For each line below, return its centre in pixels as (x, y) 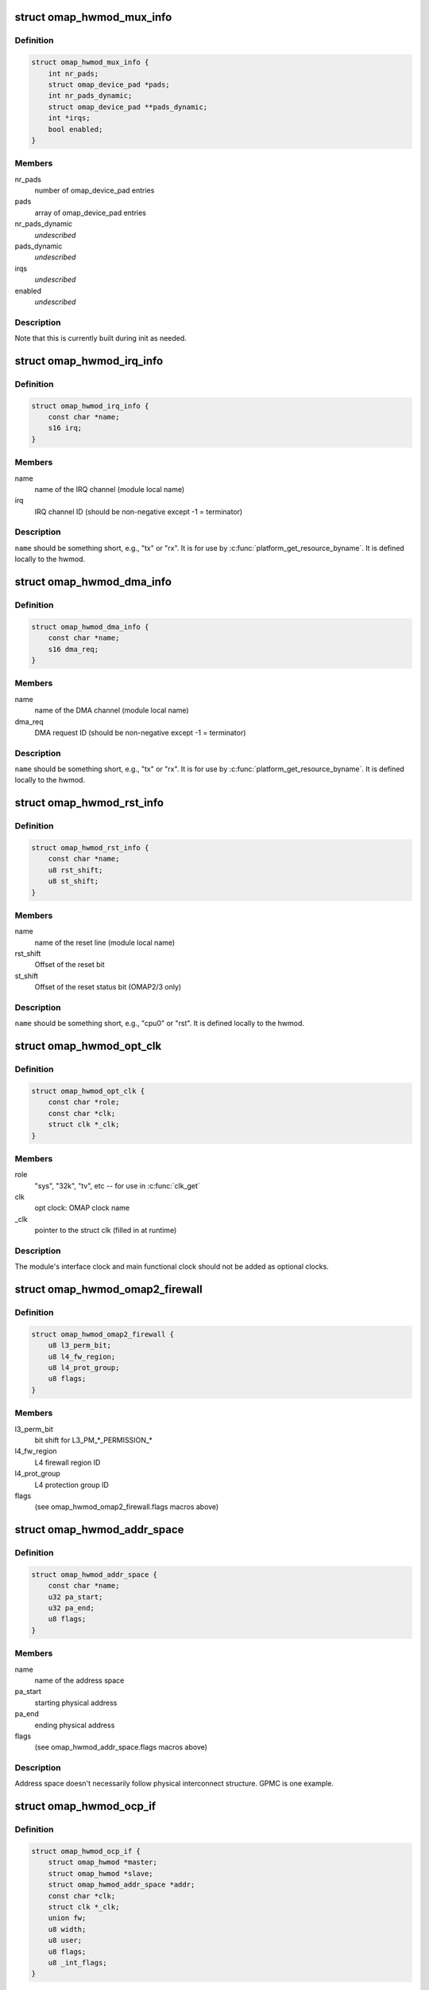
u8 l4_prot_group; (84, 1368)
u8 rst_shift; (75, 870)
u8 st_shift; (73, 881)
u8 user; (65, 1941)
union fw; (67, 1918)
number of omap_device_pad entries (95, 190)
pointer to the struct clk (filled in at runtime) (106, 1231)
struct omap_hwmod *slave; (101, 1873)
